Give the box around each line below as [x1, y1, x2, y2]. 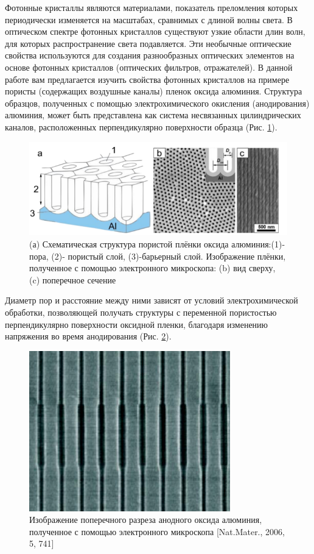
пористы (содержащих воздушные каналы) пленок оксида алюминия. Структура [5, 85, 302, 98]
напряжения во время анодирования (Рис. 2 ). [5, 330, 172, 343]
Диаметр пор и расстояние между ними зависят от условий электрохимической [5, 294, 298, 307]
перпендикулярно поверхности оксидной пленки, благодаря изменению [5, 318, 268, 330]
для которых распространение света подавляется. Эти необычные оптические [5, 37, 291, 49]
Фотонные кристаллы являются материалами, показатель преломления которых [5, 1, 298, 13]
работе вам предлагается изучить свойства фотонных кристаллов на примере [5, 73, 290, 85]
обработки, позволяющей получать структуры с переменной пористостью [5, 305, 277, 318]
